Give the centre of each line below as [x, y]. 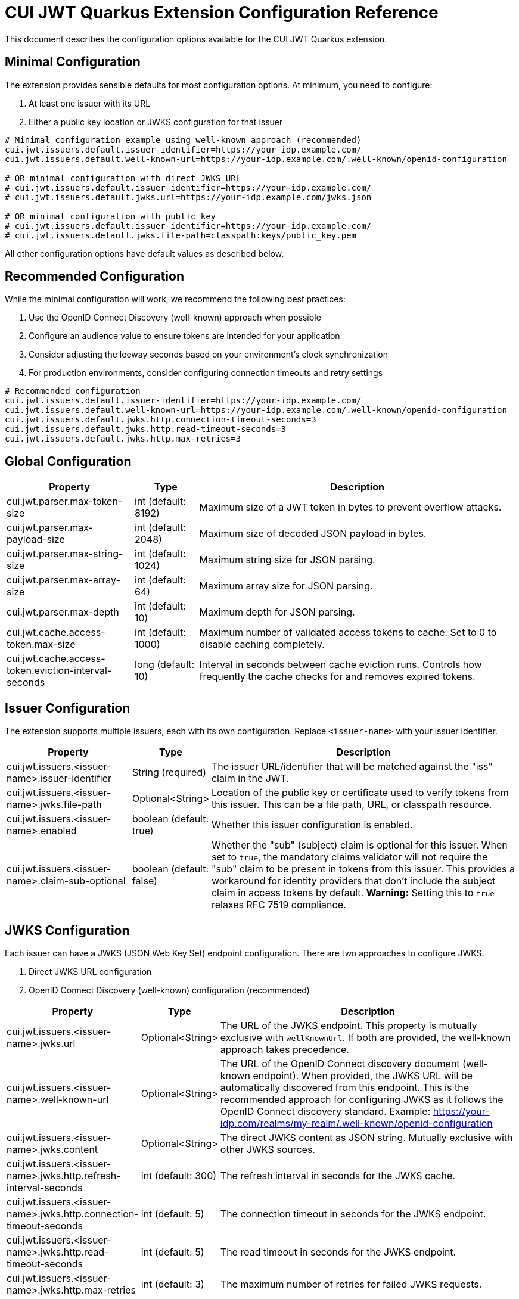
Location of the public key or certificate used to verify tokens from [360, 793]
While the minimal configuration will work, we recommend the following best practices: [175, 299]
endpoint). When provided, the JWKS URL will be [363, 1075]
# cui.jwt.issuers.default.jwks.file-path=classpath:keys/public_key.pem [181, 235]
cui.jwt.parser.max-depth [63, 612]
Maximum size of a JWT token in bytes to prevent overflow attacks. [350, 507]
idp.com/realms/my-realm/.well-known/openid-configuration [356, 1123]
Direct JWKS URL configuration [90, 971]
